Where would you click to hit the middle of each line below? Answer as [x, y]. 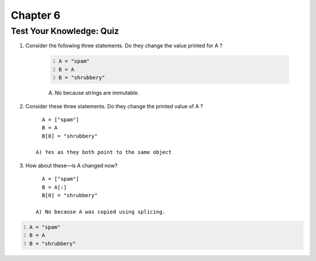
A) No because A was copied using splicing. [101, 212]
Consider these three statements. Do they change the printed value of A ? [114, 106]
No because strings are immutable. [97, 93]
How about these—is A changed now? [72, 165]
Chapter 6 [36, 15]
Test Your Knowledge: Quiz [65, 31]
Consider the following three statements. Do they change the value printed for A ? [124, 46]
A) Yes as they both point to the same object [104, 152]
